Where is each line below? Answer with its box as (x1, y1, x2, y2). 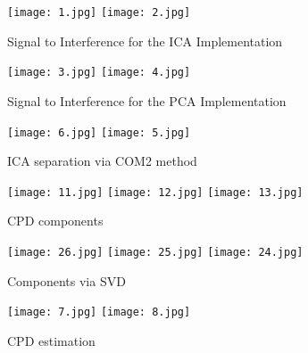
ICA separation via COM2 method (7, 152, 197, 170)
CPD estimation (7, 331, 96, 349)
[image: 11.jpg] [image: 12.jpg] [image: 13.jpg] (7, 185, 304, 199)
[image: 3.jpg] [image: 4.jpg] (7, 66, 191, 79)
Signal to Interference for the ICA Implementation (7, 31, 283, 50)
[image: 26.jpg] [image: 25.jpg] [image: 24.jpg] (7, 246, 304, 259)
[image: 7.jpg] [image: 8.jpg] (7, 306, 191, 319)
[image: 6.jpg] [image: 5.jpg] (7, 126, 191, 139)
